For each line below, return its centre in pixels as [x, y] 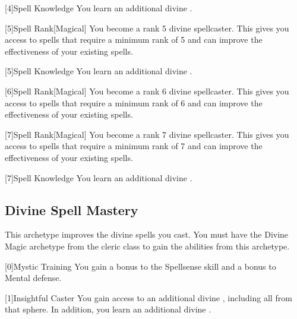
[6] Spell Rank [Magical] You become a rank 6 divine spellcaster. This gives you [147, 91]
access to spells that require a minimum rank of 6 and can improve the [134, 102]
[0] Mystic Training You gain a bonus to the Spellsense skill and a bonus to [140, 266]
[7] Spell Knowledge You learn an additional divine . [99, 177]
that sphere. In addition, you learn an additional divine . [108, 309]
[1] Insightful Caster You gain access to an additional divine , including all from [148, 297]
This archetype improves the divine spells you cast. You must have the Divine [147, 234]
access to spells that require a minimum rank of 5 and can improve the [134, 40]
